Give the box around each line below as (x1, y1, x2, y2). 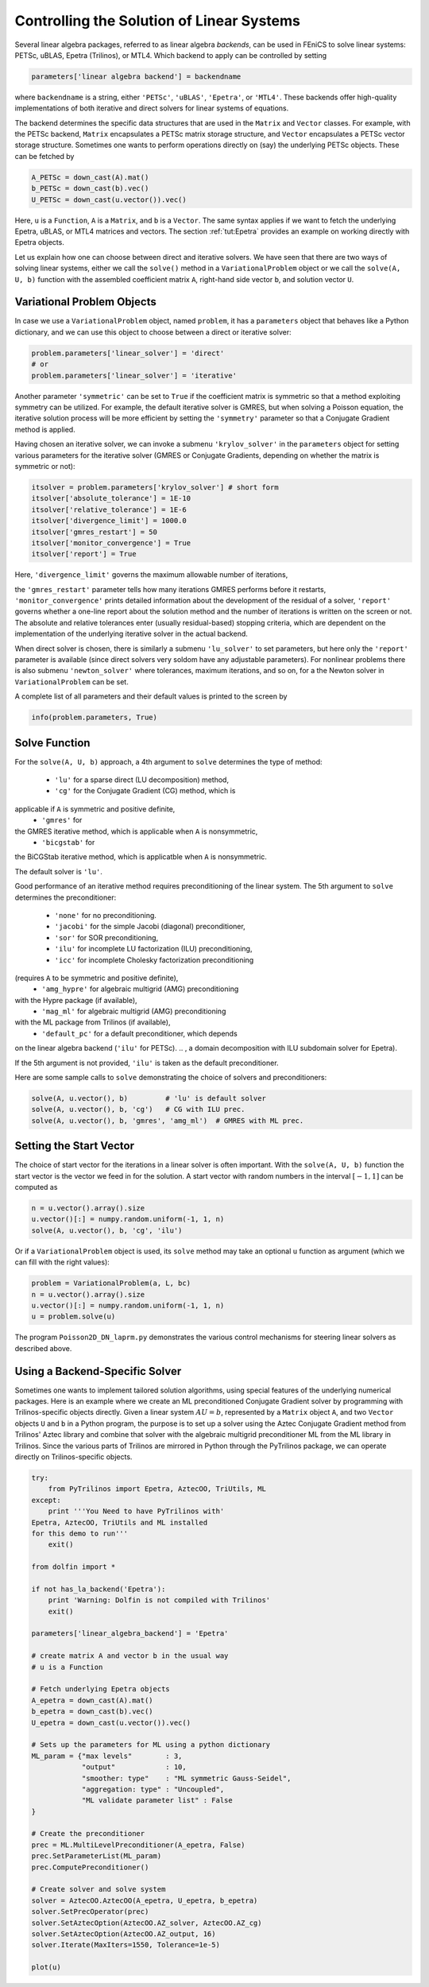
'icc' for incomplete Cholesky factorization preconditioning (54, 955, 254, 965)
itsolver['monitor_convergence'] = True (31, 538, 191, 548)
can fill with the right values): (14, 1257, 110, 1267)
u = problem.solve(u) (31, 1312, 116, 1321)
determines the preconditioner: (14, 893, 117, 902)
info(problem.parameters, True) (31, 713, 158, 722)
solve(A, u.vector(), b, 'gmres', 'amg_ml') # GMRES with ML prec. (31, 1116, 304, 1125)
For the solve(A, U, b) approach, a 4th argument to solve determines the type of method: (14, 757, 323, 766)
